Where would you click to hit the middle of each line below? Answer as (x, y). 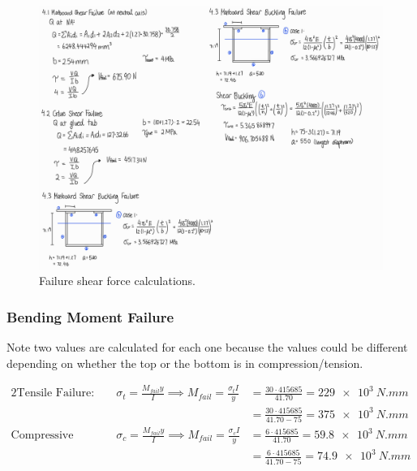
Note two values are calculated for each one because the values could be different (207, 347)
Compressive (42, 436)
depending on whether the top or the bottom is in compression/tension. (185, 363)
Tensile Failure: (56, 393)
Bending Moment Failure (90, 316)
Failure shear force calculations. (117, 281)
